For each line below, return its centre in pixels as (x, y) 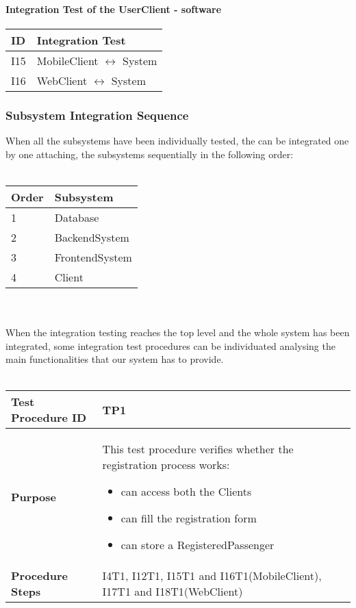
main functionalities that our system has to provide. (115, 359)
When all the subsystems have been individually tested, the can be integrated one (177, 141)
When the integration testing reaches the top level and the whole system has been (178, 332)
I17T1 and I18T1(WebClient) (173, 592)
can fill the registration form (189, 518)
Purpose (34, 497)
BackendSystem (92, 237)
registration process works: (166, 465)
